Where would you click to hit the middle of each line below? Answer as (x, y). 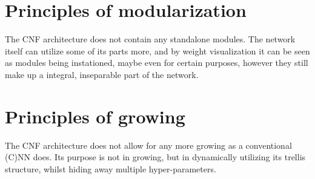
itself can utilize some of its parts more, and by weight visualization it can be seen (157, 50)
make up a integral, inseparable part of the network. (102, 74)
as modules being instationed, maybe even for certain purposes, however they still (157, 63)
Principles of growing (95, 116)
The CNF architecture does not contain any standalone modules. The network (150, 39)
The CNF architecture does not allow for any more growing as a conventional (148, 145)
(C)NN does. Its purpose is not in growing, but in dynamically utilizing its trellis (155, 157)
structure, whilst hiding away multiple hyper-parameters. (111, 168)
